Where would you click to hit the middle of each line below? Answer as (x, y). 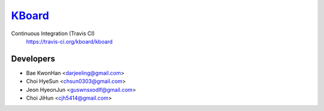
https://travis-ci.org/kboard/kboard (70, 41)
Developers (33, 59)
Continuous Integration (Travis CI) (53, 33)
